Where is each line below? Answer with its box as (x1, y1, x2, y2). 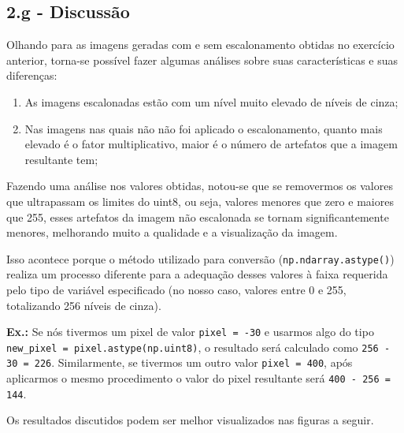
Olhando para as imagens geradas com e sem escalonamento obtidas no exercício (6, 36, 395, 53)
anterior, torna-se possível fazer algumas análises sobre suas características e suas (6, 51, 398, 68)
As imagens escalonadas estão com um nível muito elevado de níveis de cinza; (24, 93, 398, 110)
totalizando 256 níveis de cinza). (6, 297, 161, 313)
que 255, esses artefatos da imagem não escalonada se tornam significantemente (6, 208, 389, 225)
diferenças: (6, 67, 57, 84)
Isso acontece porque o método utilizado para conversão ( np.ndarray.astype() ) (6, 250, 395, 267)
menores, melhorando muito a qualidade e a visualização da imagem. (6, 224, 338, 241)
